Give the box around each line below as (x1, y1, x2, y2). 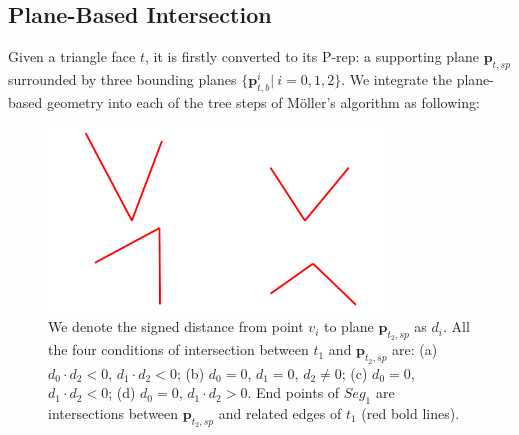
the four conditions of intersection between (48, 339, 309, 360)
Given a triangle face (8, 46, 136, 67)
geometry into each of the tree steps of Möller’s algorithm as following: (46, 91, 480, 112)
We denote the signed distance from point (48, 316, 304, 337)
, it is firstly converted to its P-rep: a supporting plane (145, 46, 479, 67)
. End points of (247, 382, 340, 403)
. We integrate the (341, 69, 452, 89)
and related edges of (218, 403, 342, 423)
